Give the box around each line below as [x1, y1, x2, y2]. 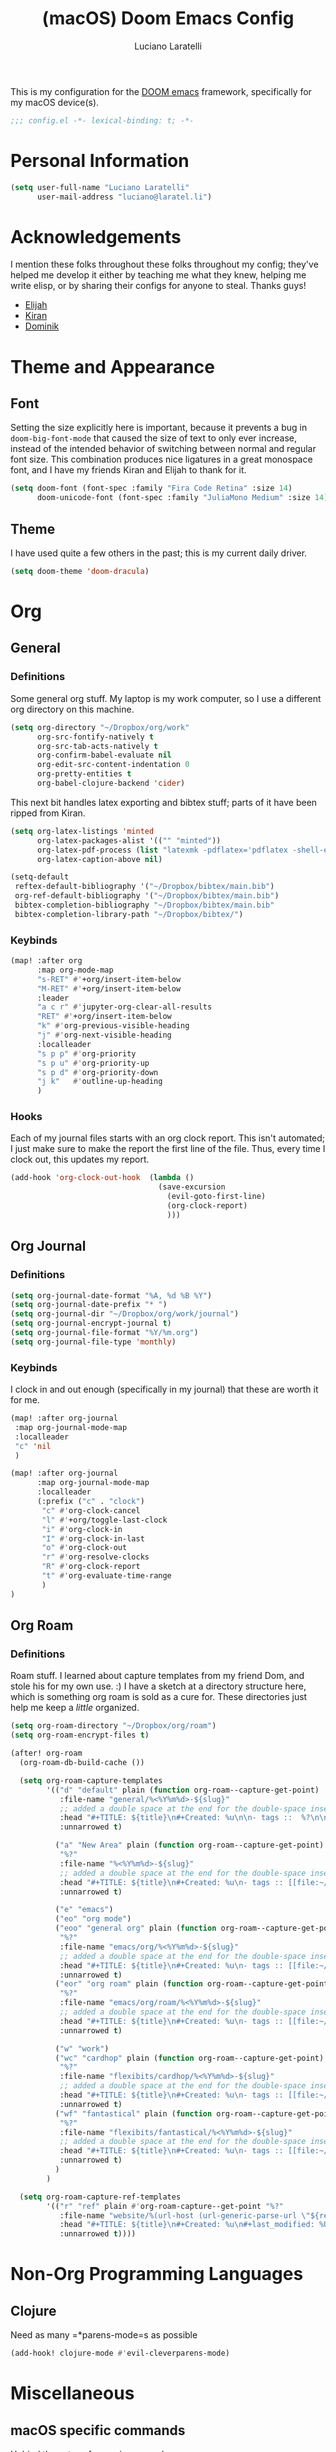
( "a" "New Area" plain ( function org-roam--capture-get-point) [54, 1840, 325, 1851]
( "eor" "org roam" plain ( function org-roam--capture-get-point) [54, 1979, 333, 1989]
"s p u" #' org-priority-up [36, 1058, 150, 1068]
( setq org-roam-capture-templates [19, 1775, 163, 1786]
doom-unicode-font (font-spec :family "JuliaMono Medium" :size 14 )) [36, 493, 333, 503]
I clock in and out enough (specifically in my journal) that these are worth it [10, 1383, 319, 1396]
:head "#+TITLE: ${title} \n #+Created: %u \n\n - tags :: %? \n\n [59, 1813, 329, 1823]
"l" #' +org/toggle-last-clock [41, 1515, 168, 1525]
